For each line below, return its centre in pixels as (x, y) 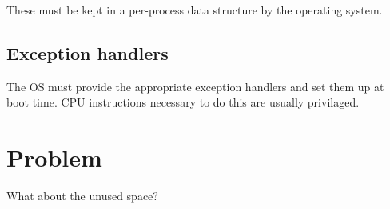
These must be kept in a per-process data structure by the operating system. (195, 10)
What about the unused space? (82, 196)
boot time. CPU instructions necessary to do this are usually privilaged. (183, 102)
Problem (54, 157)
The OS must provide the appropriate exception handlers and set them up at (195, 86)
